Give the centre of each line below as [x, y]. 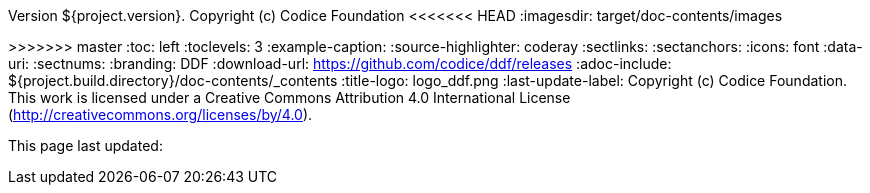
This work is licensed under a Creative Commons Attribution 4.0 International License [289, 97]
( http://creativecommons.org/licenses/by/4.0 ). [160, 114]
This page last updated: [85, 145]
